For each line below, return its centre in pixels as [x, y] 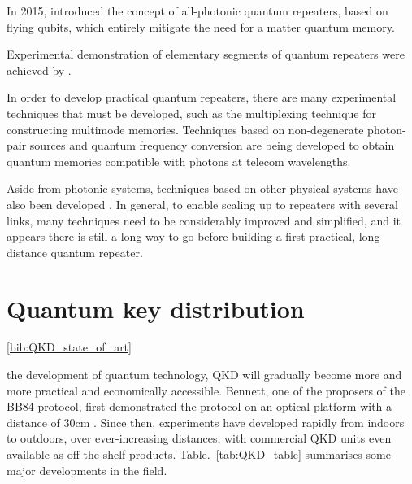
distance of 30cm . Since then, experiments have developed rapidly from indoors [206, 422]
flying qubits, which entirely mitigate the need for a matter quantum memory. [201, 26]
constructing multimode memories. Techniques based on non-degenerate [185, 129]
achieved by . [39, 70]
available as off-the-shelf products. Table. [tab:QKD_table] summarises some [199, 454]
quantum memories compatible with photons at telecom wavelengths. [179, 161]
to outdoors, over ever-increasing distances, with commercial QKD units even [199, 438]
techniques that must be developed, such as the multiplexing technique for [191, 113]
